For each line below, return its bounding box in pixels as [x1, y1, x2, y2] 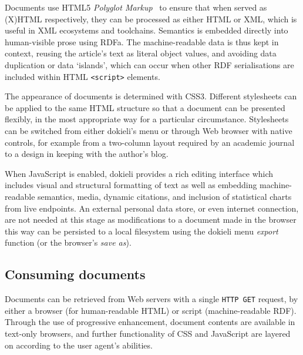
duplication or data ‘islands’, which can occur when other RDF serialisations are [5, 58, 294, 71]
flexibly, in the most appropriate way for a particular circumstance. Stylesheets [5, 113, 289, 125]
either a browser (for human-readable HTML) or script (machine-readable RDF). [5, 304, 297, 316]
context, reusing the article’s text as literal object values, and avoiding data [5, 47, 277, 59]
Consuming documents [5, 265, 146, 283]
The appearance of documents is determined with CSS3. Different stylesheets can [5, 90, 297, 102]
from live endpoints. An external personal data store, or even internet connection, [5, 202, 299, 214]
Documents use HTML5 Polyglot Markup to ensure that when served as [5, 1, 267, 13]
